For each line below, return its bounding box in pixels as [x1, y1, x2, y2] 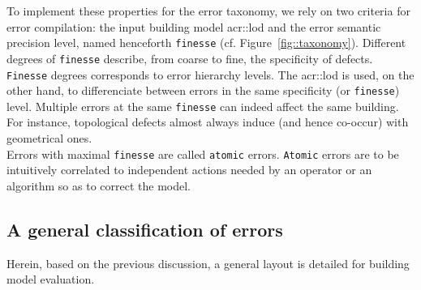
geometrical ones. [6, 130, 92, 147]
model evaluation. [6, 271, 95, 288]
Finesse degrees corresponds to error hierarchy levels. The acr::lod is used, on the [6, 66, 415, 83]
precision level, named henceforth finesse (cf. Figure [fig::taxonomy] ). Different [6, 34, 406, 51]
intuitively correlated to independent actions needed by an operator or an [6, 161, 372, 178]
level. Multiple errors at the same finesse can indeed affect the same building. [6, 97, 399, 114]
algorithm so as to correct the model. [6, 177, 191, 194]
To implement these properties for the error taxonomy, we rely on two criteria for [6, 2, 410, 19]
